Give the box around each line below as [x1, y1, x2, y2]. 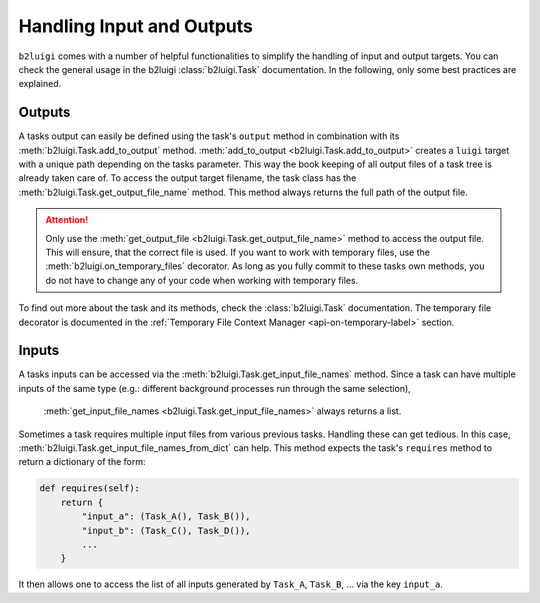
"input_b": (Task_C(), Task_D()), [81, 525, 251, 536]
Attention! [45, 214, 89, 226]
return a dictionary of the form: [18, 456, 146, 468]
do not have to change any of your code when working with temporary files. [45, 274, 359, 286]
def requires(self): [39, 483, 140, 494]
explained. [18, 78, 62, 90]
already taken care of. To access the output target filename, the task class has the [18, 172, 357, 184]
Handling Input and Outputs [18, 15, 254, 37]
